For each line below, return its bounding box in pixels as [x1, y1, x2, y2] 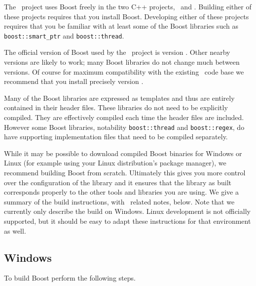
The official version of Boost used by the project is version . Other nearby [4, 47, 230, 57]
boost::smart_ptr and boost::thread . [4, 30, 124, 41]
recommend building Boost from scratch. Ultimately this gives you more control [4, 167, 246, 178]
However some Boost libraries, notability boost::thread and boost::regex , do [4, 122, 245, 132]
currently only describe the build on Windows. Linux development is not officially [4, 206, 251, 216]
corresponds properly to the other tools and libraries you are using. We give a [4, 187, 239, 197]
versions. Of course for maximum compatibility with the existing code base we [4, 66, 244, 77]
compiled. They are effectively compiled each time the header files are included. [4, 112, 244, 122]
